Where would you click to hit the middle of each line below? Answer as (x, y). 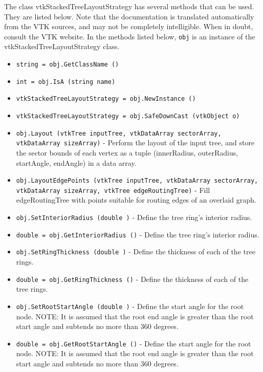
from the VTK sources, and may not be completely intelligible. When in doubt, (129, 26)
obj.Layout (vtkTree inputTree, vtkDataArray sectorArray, (119, 133)
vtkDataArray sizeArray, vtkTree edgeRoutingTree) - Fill (113, 190)
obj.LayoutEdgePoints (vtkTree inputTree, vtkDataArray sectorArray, (137, 181)
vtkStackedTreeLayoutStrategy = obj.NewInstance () (106, 99)
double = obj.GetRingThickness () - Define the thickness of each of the (132, 279)
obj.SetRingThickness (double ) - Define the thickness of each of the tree (136, 251)
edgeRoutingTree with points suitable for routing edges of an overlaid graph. (136, 200)
